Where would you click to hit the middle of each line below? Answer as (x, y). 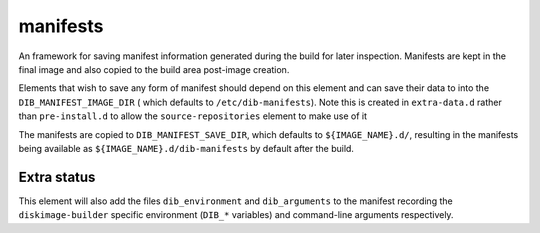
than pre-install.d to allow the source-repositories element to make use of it (193, 116)
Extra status (57, 176)
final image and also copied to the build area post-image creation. (154, 69)
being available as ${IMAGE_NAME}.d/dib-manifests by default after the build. (186, 148)
